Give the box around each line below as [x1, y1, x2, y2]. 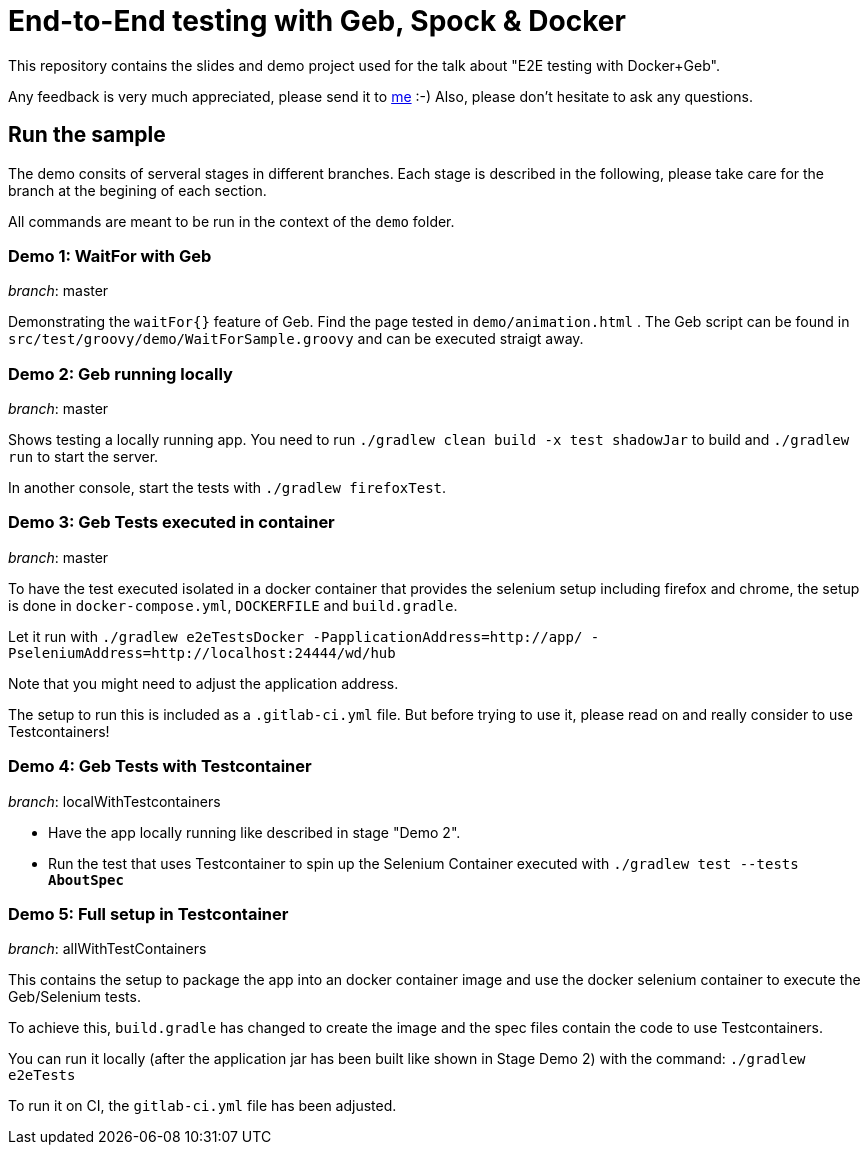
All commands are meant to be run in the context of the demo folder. [8, 212, 455, 230]
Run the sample [8, 122, 166, 148]
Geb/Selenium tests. [8, 988, 141, 1006]
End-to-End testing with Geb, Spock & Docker [8, 4, 626, 38]
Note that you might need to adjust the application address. [8, 674, 399, 692]
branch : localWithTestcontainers [8, 792, 221, 810]
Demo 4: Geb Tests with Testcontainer [8, 756, 312, 777]
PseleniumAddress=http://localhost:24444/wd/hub [8, 644, 396, 661]
